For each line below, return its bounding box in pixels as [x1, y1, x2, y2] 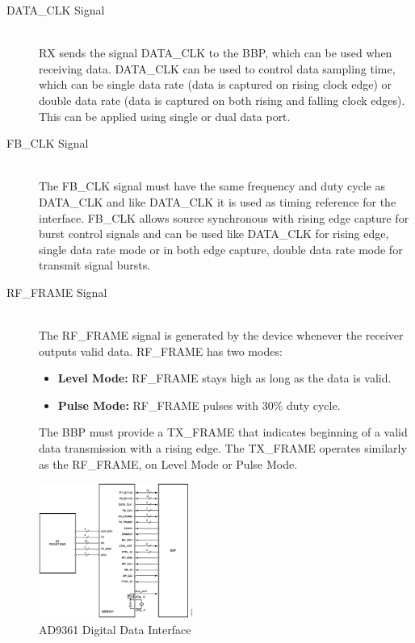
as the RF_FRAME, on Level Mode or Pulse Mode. [39, 455, 298, 472]
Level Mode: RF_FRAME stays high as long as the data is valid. [57, 370, 392, 386]
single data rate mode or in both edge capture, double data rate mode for [39, 240, 403, 257]
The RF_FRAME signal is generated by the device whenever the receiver [39, 327, 404, 344]
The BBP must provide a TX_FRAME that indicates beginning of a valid [39, 424, 408, 440]
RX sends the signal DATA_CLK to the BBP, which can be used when [39, 44, 392, 61]
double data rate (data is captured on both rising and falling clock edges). [39, 91, 405, 108]
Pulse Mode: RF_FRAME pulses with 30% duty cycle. [57, 396, 341, 413]
